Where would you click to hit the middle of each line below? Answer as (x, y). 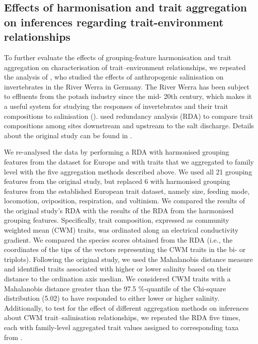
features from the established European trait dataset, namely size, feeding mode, (127, 191)
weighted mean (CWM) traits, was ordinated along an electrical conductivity (121, 230)
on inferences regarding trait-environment (114, 22)
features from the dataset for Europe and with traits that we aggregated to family (129, 161)
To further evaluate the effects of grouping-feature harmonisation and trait (118, 57)
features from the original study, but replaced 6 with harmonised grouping (117, 181)
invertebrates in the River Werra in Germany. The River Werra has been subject (127, 86)
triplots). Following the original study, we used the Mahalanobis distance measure (129, 259)
